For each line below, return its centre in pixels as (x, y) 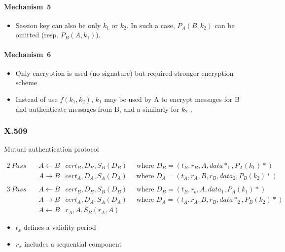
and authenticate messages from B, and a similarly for (97, 109)
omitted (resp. (37, 35)
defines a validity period (60, 227)
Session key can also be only (58, 25)
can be (225, 25)
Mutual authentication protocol (52, 149)
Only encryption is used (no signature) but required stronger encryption (125, 73)
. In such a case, (151, 25)
